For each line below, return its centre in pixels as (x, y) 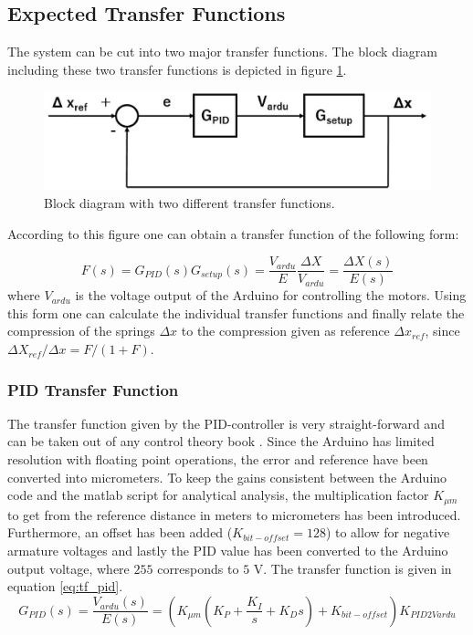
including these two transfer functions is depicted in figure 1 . (177, 69)
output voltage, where (68, 568)
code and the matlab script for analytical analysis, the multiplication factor (218, 495)
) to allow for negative (388, 532)
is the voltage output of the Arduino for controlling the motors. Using (271, 295)
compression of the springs (81, 331)
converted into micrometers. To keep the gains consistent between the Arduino (227, 477)
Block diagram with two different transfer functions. (189, 203)
